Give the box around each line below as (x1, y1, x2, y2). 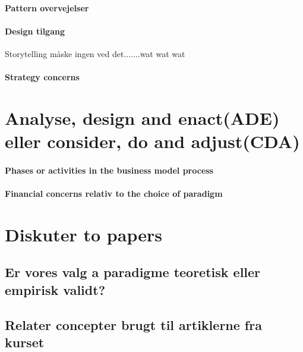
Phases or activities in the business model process (5, 164, 213, 176)
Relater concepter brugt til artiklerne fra (5, 315, 262, 334)
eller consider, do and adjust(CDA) (5, 129, 300, 153)
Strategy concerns (5, 71, 80, 83)
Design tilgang (5, 24, 65, 37)
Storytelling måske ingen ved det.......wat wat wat (5, 47, 185, 59)
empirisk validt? (5, 280, 106, 298)
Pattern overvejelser (5, 1, 89, 14)
